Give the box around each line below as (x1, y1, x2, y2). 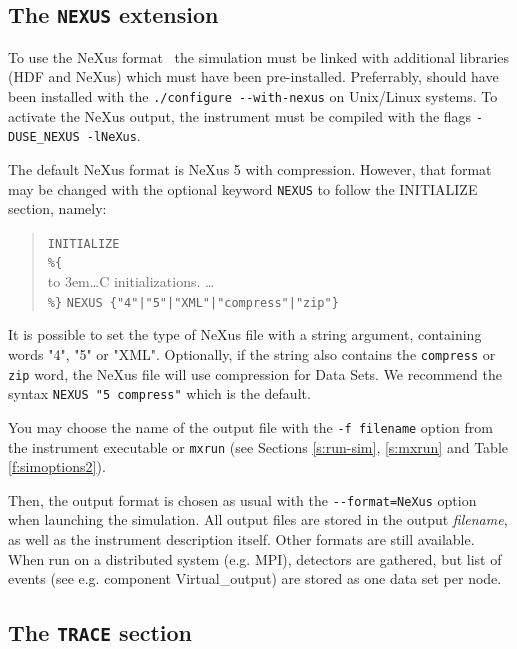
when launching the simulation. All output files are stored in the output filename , (8, 509, 508, 530)
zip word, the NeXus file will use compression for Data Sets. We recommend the (8, 363, 502, 384)
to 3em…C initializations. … (47, 271, 215, 292)
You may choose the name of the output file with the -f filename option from (8, 416, 493, 437)
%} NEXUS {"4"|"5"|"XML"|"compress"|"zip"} (47, 295, 339, 310)
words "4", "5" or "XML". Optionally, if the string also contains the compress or (8, 343, 496, 364)
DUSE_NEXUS (8, 130, 80, 145)
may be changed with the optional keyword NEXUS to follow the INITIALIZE (8, 178, 478, 199)
